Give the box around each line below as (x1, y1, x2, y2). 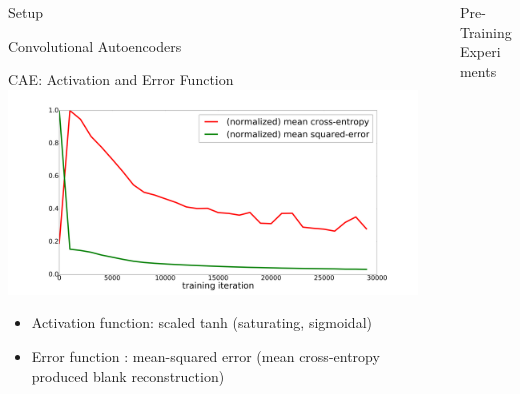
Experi (459, 41, 501, 62)
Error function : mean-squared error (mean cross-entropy (31, 345, 380, 366)
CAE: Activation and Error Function (8, 69, 234, 90)
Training (459, 21, 512, 42)
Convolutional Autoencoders (8, 35, 182, 56)
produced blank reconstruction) (31, 365, 225, 386)
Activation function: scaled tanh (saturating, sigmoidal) (31, 312, 372, 333)
